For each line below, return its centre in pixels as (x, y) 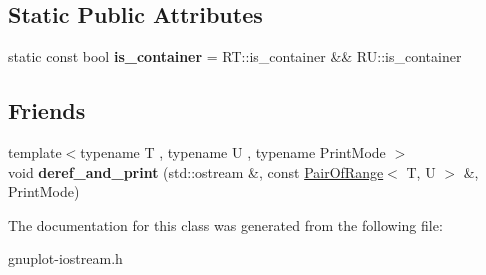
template (35, 152)
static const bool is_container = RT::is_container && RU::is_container (235, 56)
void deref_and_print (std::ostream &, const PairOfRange (196, 171)
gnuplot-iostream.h (65, 258)
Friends (47, 110)
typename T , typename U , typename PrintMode (233, 152)
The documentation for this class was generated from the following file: (225, 224)
